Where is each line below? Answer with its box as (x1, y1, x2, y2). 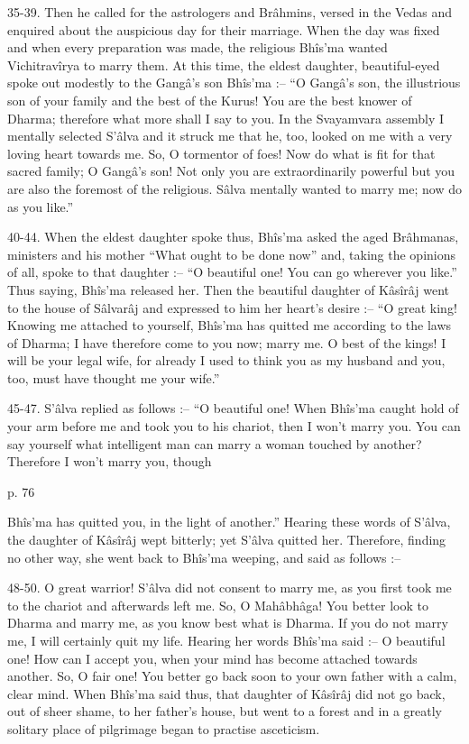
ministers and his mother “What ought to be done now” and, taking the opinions (7, 244, 456, 263)
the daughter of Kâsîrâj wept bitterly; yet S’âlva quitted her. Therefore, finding (7, 530, 446, 549)
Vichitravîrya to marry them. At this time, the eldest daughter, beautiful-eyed (7, 55, 440, 74)
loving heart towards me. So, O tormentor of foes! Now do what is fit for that (7, 143, 436, 162)
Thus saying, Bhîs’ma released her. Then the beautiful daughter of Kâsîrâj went (7, 280, 449, 299)
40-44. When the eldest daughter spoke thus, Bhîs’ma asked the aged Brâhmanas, (7, 227, 459, 246)
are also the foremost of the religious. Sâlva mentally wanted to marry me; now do (7, 179, 462, 197)
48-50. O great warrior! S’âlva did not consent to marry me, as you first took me (7, 578, 452, 597)
